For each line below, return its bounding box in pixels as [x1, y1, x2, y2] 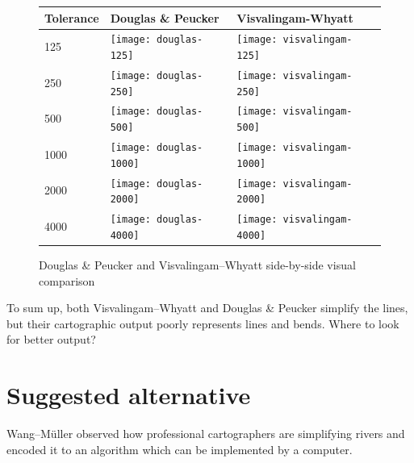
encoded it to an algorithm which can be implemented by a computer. [6, 440, 353, 457]
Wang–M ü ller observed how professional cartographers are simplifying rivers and [6, 425, 405, 442]
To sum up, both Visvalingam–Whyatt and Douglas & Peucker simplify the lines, [6, 299, 408, 316]
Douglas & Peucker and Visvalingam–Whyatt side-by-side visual [39, 256, 356, 273]
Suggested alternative [6, 378, 251, 411]
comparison [39, 272, 95, 289]
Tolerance [44, 9, 99, 26]
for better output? [6, 331, 96, 348]
